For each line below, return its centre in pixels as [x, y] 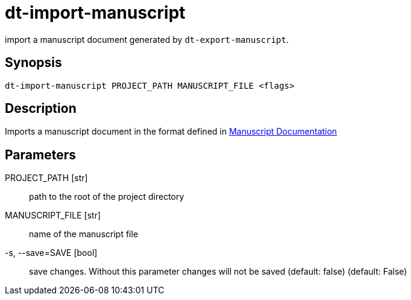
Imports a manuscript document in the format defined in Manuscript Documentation [171, 132]
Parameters [40, 155]
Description [41, 109]
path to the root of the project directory [107, 197]
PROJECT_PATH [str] [46, 178]
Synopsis [33, 63]
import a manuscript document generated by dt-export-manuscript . [147, 39]
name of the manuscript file [84, 234]
